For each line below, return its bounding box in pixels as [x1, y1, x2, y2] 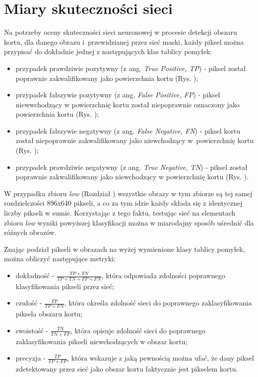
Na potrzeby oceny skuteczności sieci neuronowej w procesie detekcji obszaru [4, 27, 237, 37]
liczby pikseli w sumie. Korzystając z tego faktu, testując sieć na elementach [4, 208, 236, 218]
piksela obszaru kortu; [15, 308, 83, 319]
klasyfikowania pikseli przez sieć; [15, 281, 114, 291]
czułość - [15, 298, 42, 308]
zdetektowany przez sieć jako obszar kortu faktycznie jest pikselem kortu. [15, 364, 238, 374]
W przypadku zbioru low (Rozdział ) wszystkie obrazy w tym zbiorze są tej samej [4, 188, 253, 198]
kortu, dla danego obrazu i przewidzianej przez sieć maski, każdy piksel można [4, 36, 244, 47]
